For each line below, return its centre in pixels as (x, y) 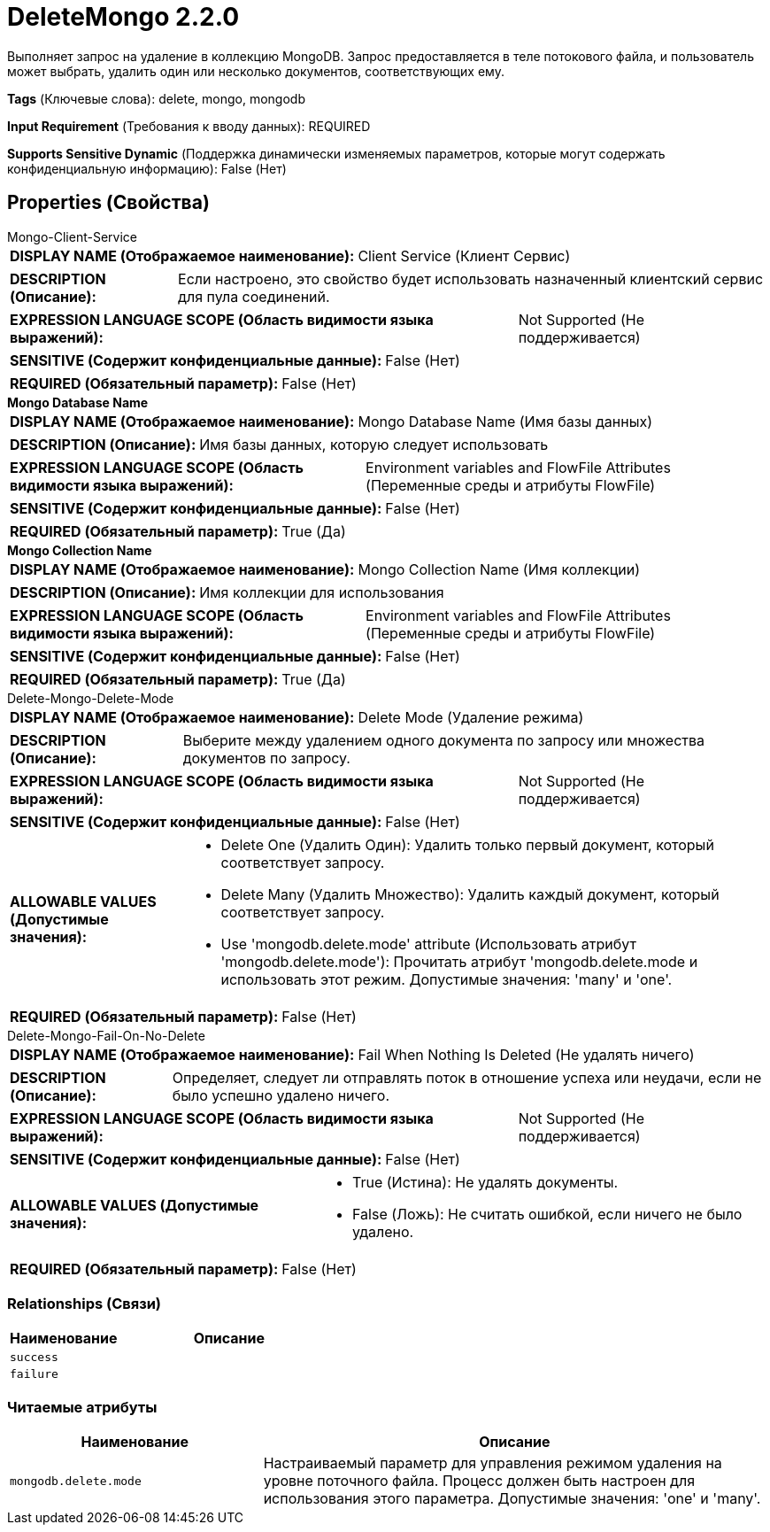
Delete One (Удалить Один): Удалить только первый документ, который (467, 844)
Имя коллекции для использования (322, 592)
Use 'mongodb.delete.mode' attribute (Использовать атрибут (428, 944)
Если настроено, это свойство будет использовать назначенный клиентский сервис (471, 279)
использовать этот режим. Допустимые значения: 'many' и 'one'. (447, 979)
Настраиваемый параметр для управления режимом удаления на (493, 1463)
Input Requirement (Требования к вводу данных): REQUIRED (189, 126)
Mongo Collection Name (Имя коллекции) (499, 569)
